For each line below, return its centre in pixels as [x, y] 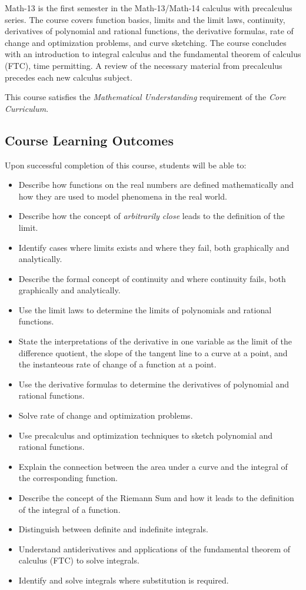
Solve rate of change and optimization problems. [106, 415]
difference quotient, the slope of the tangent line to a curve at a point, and [153, 352]
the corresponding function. [68, 478]
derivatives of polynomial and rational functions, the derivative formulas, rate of [149, 31]
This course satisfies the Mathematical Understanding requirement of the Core [145, 97]
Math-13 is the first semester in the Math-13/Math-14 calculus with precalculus [149, 8]
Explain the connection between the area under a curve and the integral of [153, 466]
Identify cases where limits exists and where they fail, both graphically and [154, 247]
